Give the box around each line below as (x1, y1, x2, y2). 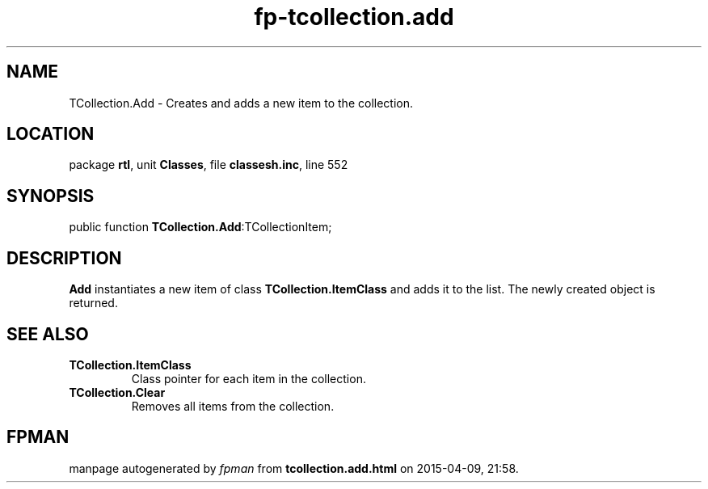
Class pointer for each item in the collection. (131, 371, 366, 386)
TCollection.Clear (69, 385, 166, 399)
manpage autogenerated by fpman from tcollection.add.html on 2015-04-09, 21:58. (69, 461, 519, 475)
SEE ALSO (6, 323, 89, 344)
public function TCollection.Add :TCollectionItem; (69, 220, 332, 234)
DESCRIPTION (6, 247, 122, 268)
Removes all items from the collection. (131, 398, 335, 413)
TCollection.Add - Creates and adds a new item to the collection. (69, 95, 414, 110)
